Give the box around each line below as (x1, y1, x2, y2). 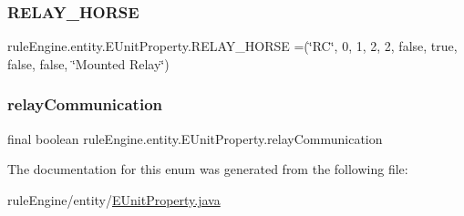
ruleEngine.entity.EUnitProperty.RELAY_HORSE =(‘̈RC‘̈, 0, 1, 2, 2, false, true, (7, 36, 458, 56)
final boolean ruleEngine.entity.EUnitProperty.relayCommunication (7, 129, 383, 148)
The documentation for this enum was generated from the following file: (7, 159, 408, 179)
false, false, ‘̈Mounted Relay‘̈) (7, 54, 170, 73)
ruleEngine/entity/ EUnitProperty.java (7, 190, 221, 209)
